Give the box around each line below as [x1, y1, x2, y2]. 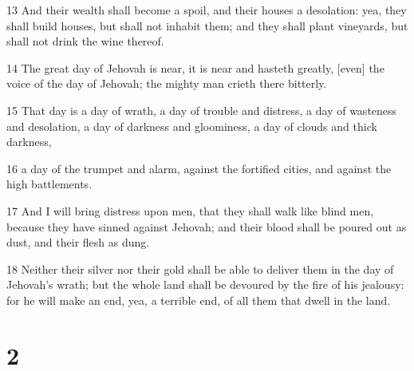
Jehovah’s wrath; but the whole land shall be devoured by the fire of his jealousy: [6, 276, 404, 293]
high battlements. [6, 176, 93, 192]
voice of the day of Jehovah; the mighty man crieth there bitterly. [6, 75, 327, 92]
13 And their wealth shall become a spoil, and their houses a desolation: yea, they [6, 2, 407, 18]
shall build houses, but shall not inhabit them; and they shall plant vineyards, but [6, 17, 408, 34]
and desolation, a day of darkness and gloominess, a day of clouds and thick [6, 117, 377, 134]
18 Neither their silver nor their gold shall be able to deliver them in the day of [6, 260, 394, 277]
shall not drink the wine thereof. [6, 33, 164, 49]
